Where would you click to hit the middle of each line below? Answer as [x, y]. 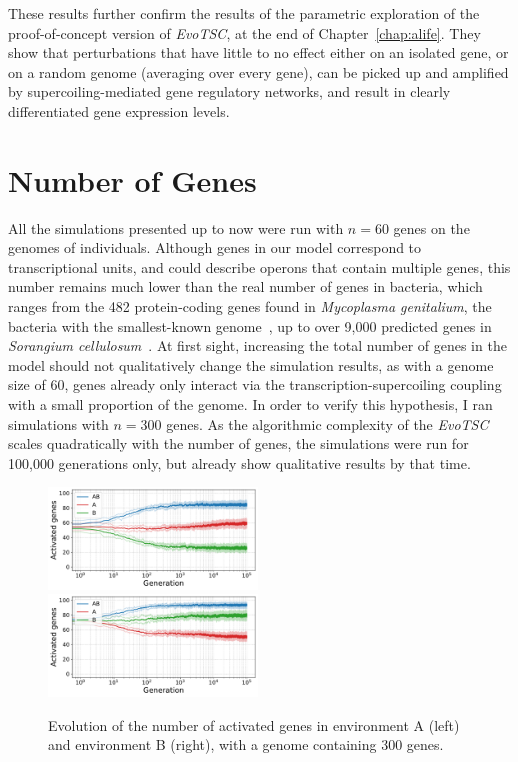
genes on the [431, 227]
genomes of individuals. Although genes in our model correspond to [215, 247]
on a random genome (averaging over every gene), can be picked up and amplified [258, 71]
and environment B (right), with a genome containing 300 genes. [246, 744]
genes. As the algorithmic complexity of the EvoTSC [327, 423]
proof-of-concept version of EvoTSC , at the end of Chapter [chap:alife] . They [244, 32]
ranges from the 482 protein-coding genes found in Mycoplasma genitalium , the [250, 306]
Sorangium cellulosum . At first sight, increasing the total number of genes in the [257, 345]
